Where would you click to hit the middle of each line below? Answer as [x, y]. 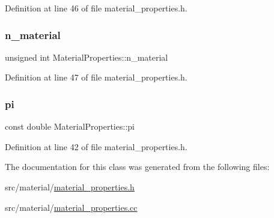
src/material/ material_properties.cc [71, 207]
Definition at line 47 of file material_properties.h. [96, 77]
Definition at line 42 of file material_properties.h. [96, 146]
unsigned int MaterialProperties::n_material [87, 57]
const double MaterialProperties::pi [70, 126]
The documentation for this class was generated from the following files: [137, 167]
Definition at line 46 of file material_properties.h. [96, 8]
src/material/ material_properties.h [70, 187]
